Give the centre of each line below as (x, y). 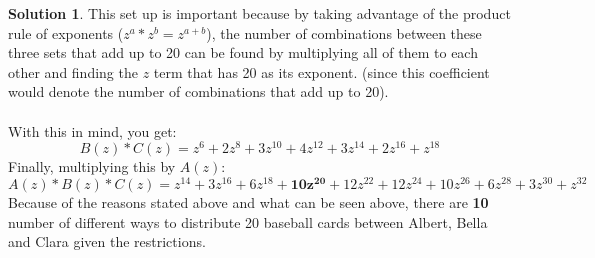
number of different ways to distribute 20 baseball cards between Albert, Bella (248, 221)
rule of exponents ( (66, 32)
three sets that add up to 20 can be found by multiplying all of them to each (243, 52)
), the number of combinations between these (344, 32)
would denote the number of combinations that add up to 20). (198, 91)
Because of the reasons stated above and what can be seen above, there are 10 (248, 201)
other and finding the (73, 71)
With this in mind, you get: (92, 130)
